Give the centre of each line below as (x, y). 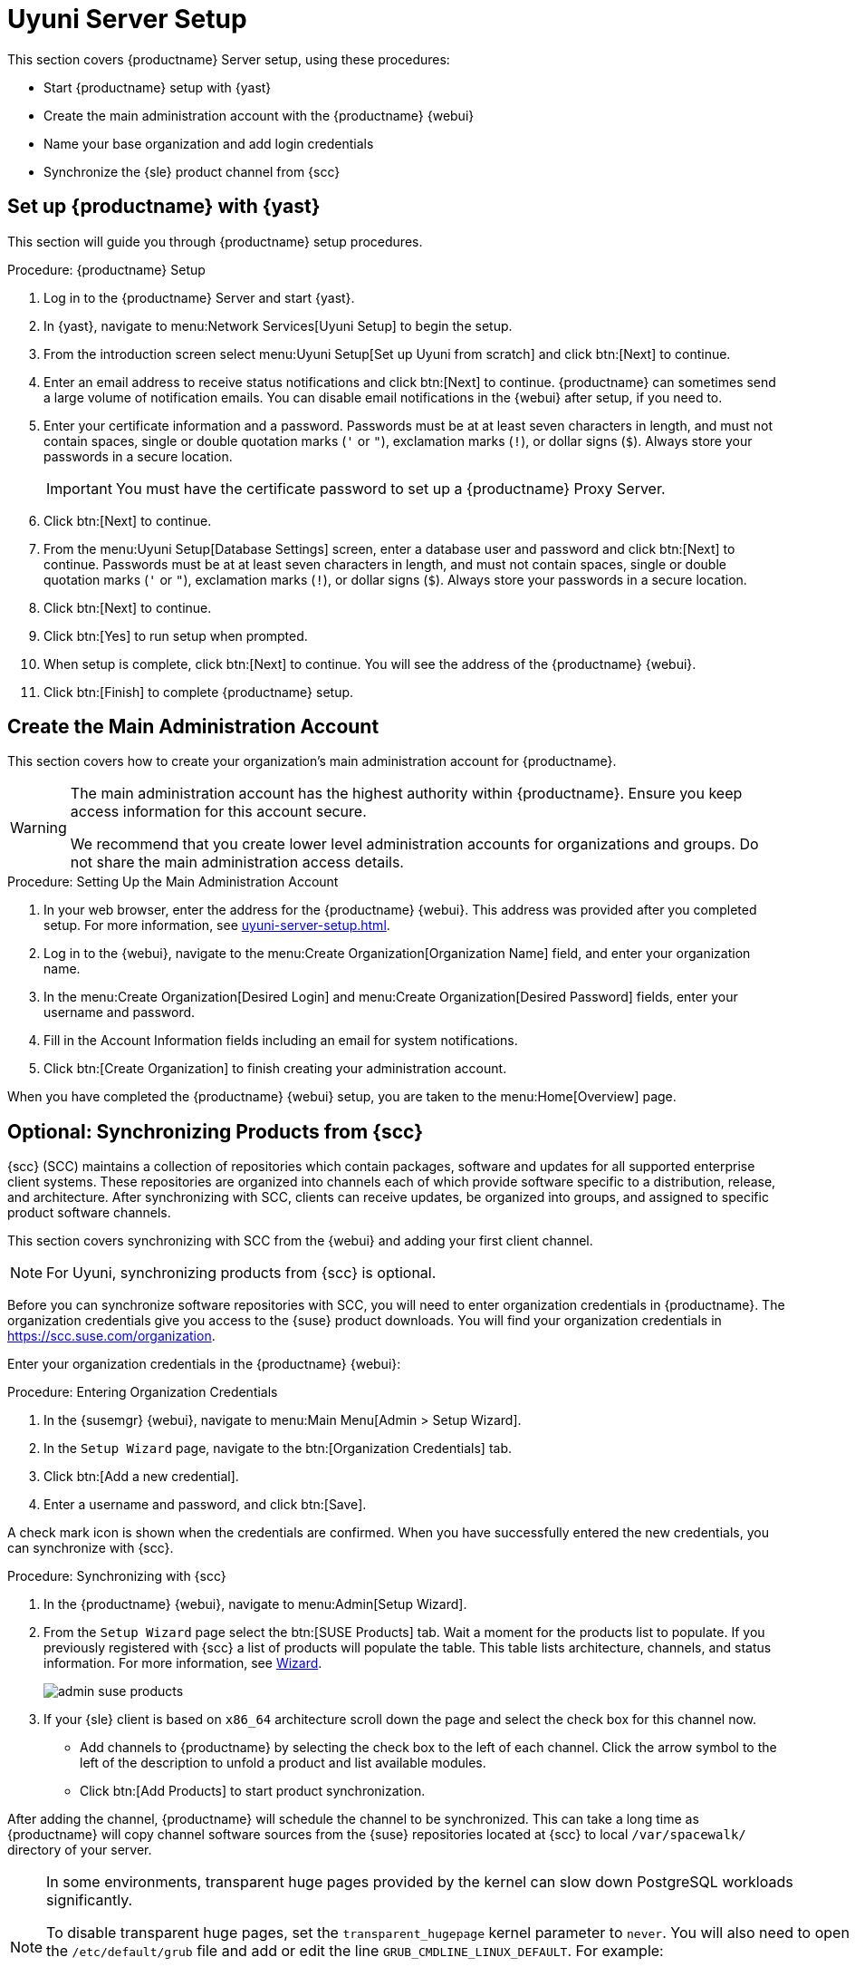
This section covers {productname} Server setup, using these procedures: (229, 59)
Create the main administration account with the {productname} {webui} (259, 115)
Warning (38, 828)
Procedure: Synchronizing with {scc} (117, 1576)
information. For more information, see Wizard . (183, 1663)
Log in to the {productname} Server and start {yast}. (199, 297)
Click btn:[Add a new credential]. (141, 1477)
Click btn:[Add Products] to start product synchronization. (253, 1791)
